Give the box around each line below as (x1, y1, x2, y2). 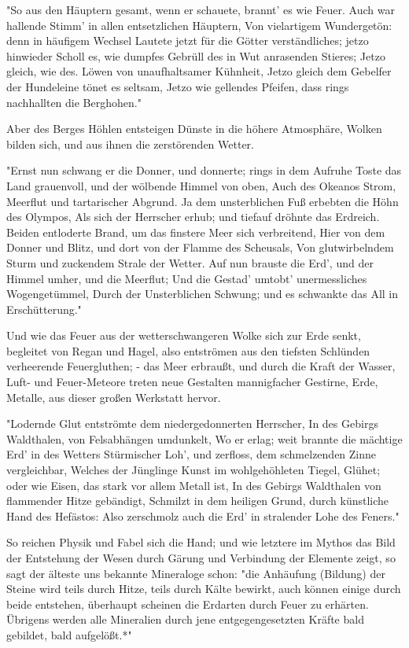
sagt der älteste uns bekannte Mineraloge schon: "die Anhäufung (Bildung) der (6, 565, 385, 581)
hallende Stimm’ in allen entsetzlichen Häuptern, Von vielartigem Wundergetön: (6, 17, 392, 33)
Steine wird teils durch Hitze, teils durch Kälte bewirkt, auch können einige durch (6, 580, 401, 597)
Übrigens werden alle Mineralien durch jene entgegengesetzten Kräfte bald (6, 611, 364, 628)
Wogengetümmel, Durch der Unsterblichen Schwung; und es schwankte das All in (6, 285, 399, 302)
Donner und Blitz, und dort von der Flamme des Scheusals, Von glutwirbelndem (6, 239, 394, 256)
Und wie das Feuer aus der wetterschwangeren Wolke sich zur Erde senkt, (6, 327, 361, 344)
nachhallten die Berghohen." (6, 94, 142, 110)
